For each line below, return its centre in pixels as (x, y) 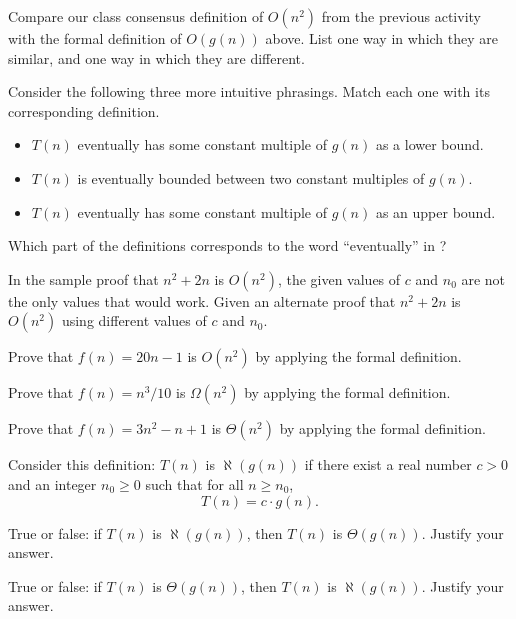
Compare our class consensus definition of (136, 16)
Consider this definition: (82, 464)
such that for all (194, 483)
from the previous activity (401, 16)
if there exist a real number (388, 464)
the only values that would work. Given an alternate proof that (202, 300)
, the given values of (339, 278)
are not (483, 278)
